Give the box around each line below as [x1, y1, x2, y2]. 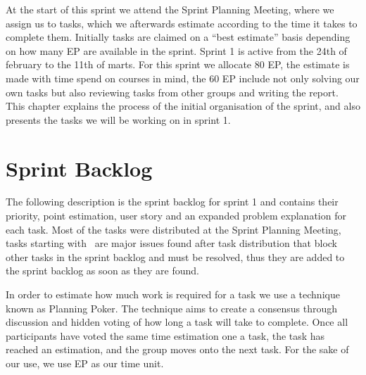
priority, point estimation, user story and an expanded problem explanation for [6, 208, 346, 223]
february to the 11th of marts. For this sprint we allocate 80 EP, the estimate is [6, 57, 350, 72]
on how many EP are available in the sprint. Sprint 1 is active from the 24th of [6, 43, 347, 58]
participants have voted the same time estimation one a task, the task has [6, 328, 325, 343]
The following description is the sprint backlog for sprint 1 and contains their [6, 194, 339, 209]
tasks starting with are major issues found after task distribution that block [6, 236, 338, 250]
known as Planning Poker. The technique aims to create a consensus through [6, 300, 338, 315]
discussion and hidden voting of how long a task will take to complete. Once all [6, 314, 348, 329]
